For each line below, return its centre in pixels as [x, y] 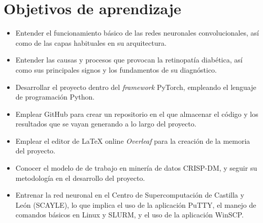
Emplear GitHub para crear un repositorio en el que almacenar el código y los [137, 114]
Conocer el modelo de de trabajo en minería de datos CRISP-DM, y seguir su [136, 168]
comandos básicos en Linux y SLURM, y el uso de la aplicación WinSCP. [129, 215]
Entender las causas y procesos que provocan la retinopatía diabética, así [129, 60]
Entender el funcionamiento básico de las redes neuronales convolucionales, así [137, 33]
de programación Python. [55, 97]
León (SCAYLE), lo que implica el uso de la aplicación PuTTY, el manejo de [136, 204]
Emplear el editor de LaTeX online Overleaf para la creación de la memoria [133, 140]
